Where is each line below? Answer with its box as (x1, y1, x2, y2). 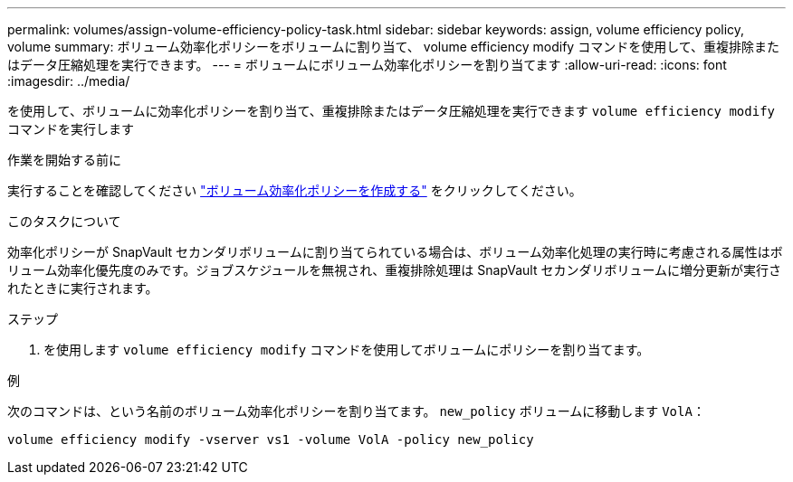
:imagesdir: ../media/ (7, 73, 130, 89)
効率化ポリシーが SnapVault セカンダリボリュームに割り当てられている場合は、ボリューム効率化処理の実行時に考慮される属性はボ (7, 244, 783, 260)
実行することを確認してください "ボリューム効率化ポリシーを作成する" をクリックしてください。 (7, 183, 582, 198)
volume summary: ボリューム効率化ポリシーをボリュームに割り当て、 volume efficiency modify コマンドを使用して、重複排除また (7, 39, 780, 54)
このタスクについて (7, 213, 121, 229)
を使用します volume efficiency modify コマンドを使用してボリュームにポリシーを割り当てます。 (43, 342, 650, 357)
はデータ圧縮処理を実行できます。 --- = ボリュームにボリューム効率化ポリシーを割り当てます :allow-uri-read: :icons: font (7, 57, 727, 72)
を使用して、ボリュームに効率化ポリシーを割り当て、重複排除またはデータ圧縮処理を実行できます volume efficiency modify (7, 103, 775, 118)
